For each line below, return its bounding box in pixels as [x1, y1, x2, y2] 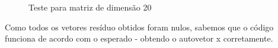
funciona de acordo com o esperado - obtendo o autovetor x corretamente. [5, 32, 273, 44]
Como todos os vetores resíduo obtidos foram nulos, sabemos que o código [5, 20, 274, 33]
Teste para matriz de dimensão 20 [28, 1, 152, 13]
